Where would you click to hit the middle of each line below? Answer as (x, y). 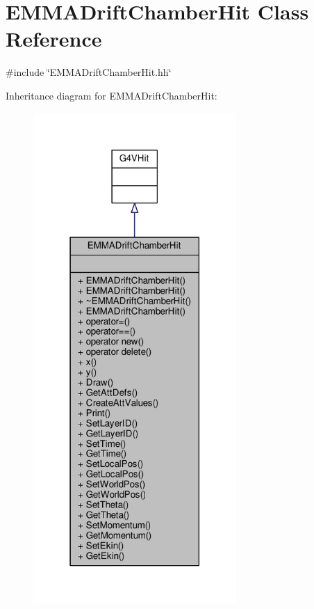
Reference (54, 39)
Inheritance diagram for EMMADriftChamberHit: (111, 95)
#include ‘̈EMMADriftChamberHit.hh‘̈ (89, 72)
